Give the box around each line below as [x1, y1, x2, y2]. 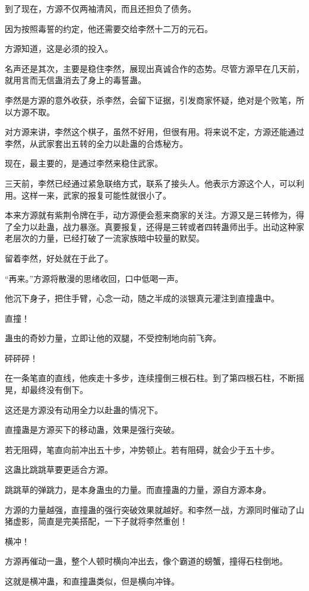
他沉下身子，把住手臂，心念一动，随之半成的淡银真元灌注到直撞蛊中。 [5, 292, 279, 304]
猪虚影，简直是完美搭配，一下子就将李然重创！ [5, 515, 188, 527]
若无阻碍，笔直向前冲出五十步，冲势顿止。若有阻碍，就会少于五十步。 [5, 443, 279, 455]
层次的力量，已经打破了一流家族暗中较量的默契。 [12, 232, 204, 244]
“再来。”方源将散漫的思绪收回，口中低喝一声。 [5, 272, 184, 284]
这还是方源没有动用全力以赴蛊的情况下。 [5, 403, 163, 416]
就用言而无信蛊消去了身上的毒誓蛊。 [5, 74, 146, 86]
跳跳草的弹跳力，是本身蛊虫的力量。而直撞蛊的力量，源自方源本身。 [5, 483, 271, 496]
